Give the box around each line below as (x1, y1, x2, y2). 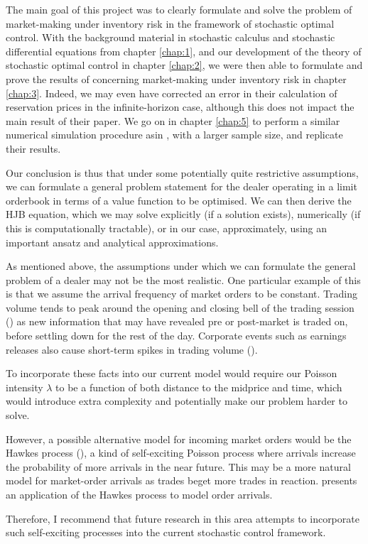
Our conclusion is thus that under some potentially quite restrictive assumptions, (6, 165, 359, 180)
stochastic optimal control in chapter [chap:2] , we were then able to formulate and (6, 58, 363, 72)
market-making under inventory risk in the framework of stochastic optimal (6, 16, 335, 31)
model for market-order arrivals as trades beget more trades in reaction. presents (6, 473, 357, 488)
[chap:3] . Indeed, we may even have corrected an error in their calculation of (6, 85, 337, 100)
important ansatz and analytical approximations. (6, 234, 219, 249)
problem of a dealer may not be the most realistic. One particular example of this (6, 272, 361, 287)
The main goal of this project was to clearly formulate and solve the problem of (6, 2, 352, 16)
